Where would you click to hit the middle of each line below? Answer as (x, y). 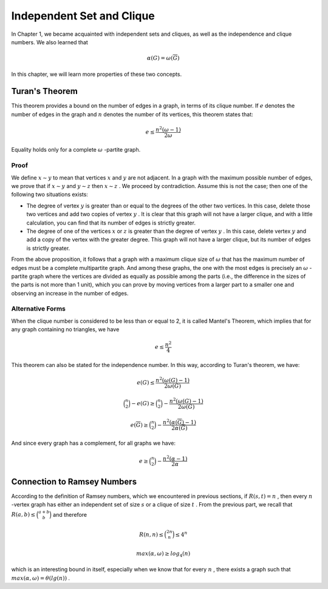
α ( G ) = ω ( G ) (163, 58)
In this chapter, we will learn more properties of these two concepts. (97, 74)
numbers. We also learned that (50, 42)
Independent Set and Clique (83, 16)
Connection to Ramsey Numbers (74, 481)
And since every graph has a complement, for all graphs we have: (94, 443)
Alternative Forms (39, 309)
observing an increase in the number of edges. (70, 293)
